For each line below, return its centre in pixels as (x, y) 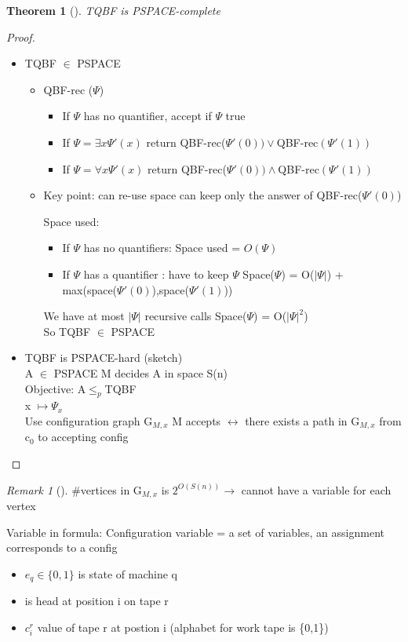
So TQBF (67, 331)
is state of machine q (127, 573)
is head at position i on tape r (97, 601)
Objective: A (55, 388)
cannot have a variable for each (316, 489)
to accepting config (83, 437)
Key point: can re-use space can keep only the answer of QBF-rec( (203, 195)
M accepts (197, 420)
